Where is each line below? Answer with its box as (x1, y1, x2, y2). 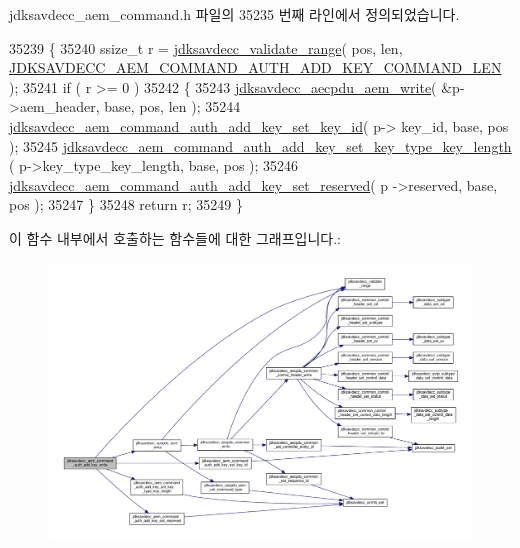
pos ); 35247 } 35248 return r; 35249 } (9, 194, 243, 215)
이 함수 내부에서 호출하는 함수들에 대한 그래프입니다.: (9, 227, 341, 248)
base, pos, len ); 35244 (104, 96, 241, 117)
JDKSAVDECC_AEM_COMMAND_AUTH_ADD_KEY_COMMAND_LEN (9, 57, 502, 78)
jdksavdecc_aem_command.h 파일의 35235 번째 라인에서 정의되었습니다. (9, 4, 460, 24)
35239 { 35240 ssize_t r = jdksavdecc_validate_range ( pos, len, (9, 37, 403, 58)
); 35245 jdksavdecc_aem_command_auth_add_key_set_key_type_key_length (9, 135, 512, 156)
